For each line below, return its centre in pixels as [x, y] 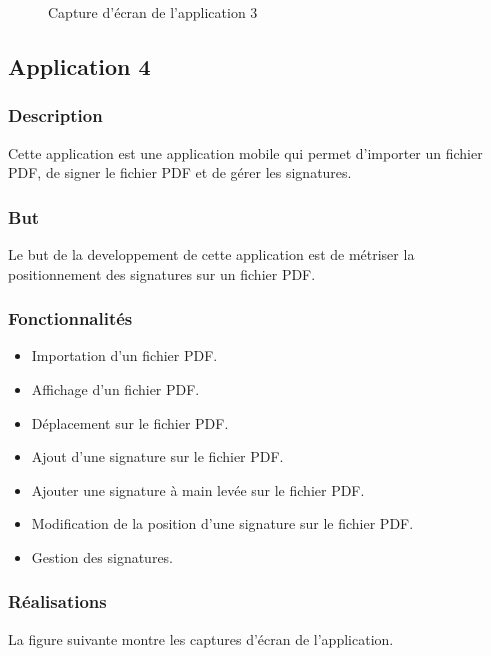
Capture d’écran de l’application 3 [153, 12]
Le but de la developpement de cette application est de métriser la [211, 254]
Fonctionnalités [70, 318]
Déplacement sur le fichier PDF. [130, 422]
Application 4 [79, 65]
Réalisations [57, 601]
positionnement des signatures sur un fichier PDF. [162, 273]
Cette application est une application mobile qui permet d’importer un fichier [245, 152]
